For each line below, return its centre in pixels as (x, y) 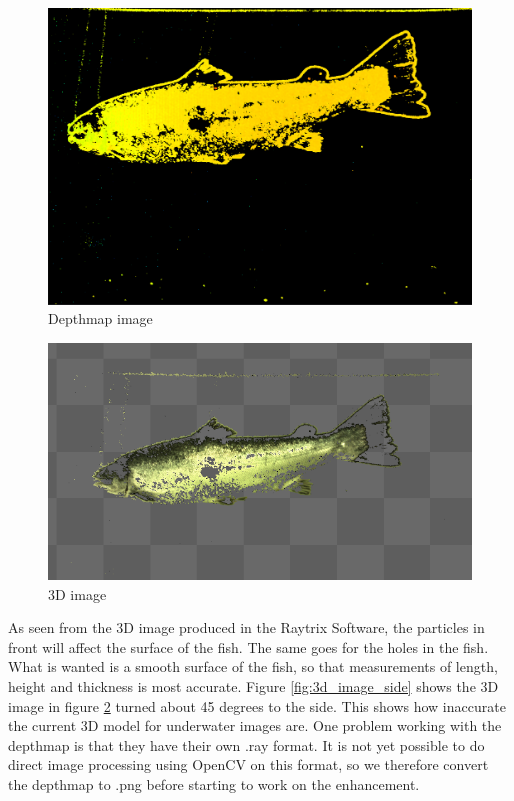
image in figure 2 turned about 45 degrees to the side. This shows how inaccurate (257, 705)
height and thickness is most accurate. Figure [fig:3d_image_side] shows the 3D (253, 685)
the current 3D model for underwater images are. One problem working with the (255, 725)
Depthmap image (100, 318)
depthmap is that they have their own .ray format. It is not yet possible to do (246, 744)
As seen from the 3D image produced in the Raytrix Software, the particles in (246, 627)
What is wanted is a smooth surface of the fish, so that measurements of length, (253, 666)
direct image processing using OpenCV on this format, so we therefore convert (248, 764)
